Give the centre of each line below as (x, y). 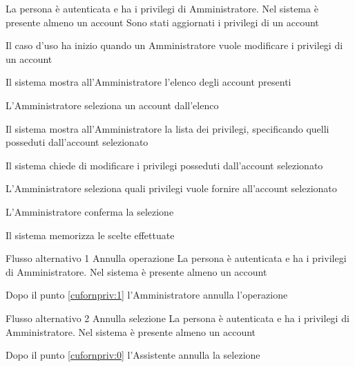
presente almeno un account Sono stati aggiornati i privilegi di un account (162, 22)
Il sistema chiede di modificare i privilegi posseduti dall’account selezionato (164, 165)
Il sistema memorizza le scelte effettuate (90, 235)
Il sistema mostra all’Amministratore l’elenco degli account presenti (148, 82)
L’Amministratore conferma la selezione (90, 211)
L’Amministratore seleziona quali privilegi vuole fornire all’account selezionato (171, 188)
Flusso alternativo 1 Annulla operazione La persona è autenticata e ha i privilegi (176, 258)
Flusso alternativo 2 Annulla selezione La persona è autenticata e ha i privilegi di (177, 318)
